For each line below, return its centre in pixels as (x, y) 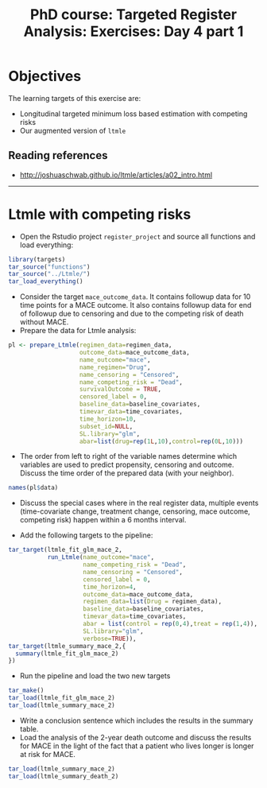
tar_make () (26, 691)
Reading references (58, 155)
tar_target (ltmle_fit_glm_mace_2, (66, 550)
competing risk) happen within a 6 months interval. (103, 520)
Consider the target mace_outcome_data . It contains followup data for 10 (135, 297)
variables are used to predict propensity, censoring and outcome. (127, 465)
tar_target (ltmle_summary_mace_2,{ (67, 646)
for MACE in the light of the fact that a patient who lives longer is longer (137, 746)
